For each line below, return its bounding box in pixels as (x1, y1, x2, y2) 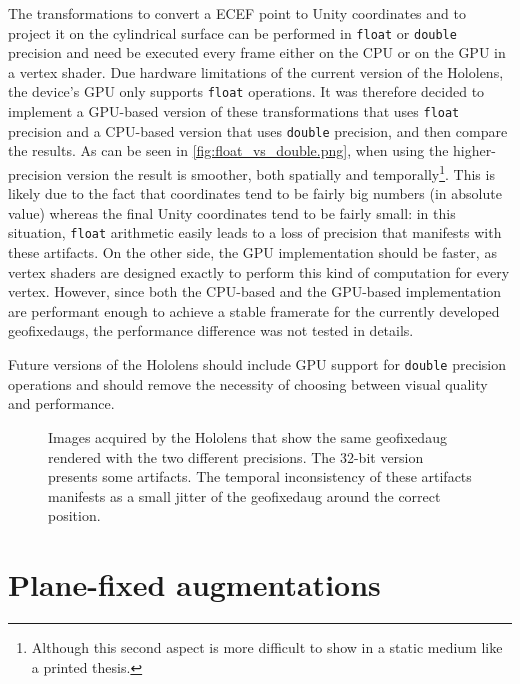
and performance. (8, 393, 115, 414)
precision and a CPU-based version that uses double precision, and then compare (8, 120, 508, 141)
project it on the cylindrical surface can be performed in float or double (8, 22, 457, 43)
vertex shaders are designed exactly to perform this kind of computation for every (8, 261, 510, 282)
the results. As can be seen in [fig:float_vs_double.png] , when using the (8, 140, 449, 161)
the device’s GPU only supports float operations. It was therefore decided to (8, 81, 485, 102)
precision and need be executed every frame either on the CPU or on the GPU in (8, 42, 506, 63)
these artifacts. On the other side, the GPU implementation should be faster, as (8, 242, 497, 263)
